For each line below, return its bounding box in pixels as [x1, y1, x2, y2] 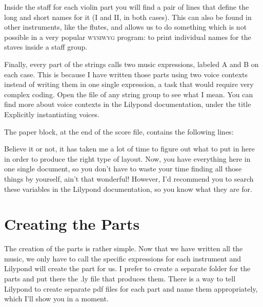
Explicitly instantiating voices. [4, 108, 99, 119]
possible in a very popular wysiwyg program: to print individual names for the [4, 31, 251, 42]
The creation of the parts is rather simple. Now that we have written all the [4, 243, 243, 254]
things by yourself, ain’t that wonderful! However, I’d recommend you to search [4, 173, 254, 184]
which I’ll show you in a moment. [4, 293, 109, 304]
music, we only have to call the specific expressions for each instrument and [4, 253, 241, 264]
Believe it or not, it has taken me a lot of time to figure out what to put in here [4, 143, 255, 154]
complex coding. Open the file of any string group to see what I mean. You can [4, 89, 253, 99]
